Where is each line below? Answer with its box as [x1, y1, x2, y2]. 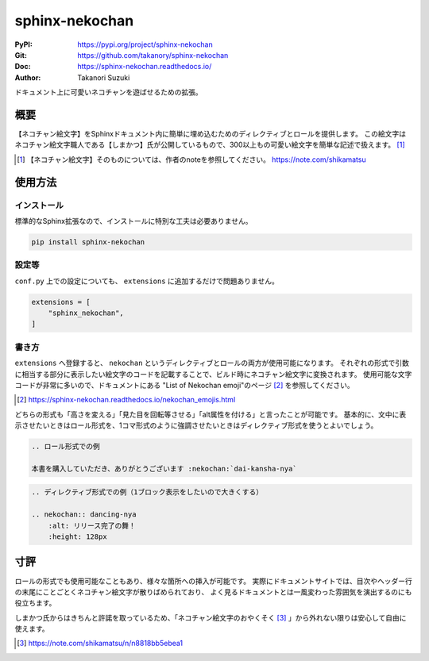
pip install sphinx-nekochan [31, 237, 145, 246]
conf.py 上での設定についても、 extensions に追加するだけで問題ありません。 [14, 276, 280, 286]
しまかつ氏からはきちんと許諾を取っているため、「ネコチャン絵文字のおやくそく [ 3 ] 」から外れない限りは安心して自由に [14, 613, 407, 622]
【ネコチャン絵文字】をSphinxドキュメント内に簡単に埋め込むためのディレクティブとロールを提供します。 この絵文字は [14, 129, 407, 139]
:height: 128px [48, 532, 107, 541]
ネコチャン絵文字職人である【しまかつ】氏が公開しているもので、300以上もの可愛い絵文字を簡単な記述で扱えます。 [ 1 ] [14, 140, 405, 150]
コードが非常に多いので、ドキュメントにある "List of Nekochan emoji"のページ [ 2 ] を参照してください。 [14, 380, 355, 390]
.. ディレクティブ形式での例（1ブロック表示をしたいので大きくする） [31, 488, 264, 497]
